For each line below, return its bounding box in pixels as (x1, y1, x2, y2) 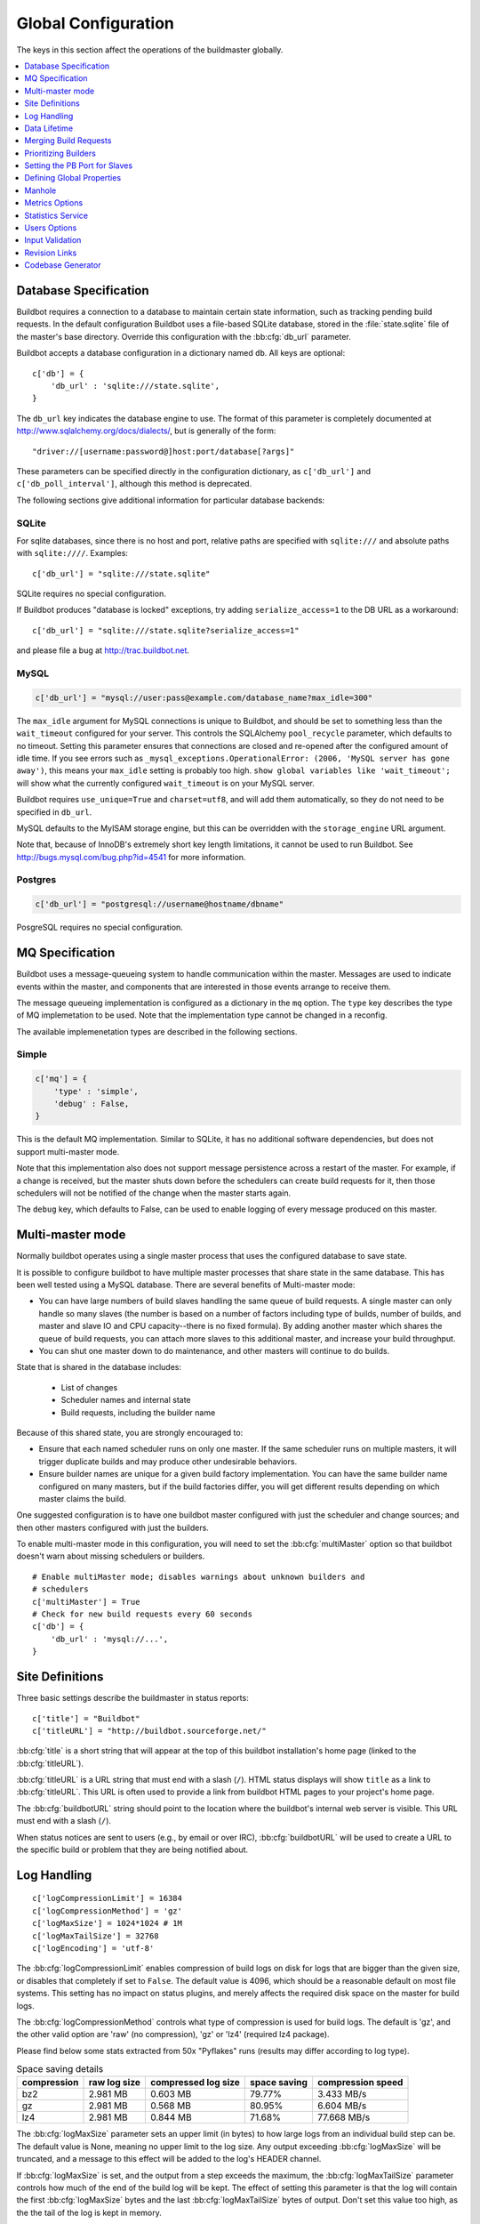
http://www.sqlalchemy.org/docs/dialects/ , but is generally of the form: (16, 425, 276, 436)
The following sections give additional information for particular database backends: (16, 495, 325, 505)
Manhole (24, 185, 57, 196)
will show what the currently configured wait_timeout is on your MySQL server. (16, 778, 315, 788)
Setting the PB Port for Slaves (24, 160, 133, 171)
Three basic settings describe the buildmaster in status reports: (16, 1693, 249, 1704)
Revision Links (24, 247, 77, 258)
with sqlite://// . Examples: (16, 548, 129, 559)
